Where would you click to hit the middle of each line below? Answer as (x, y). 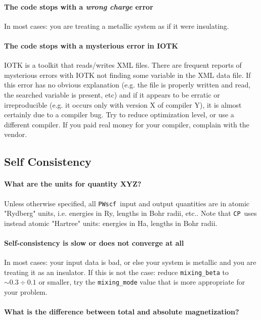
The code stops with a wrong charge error (79, 6)
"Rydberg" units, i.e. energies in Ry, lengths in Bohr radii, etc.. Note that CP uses (130, 213)
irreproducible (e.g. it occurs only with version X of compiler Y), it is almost (123, 104)
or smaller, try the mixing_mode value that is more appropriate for (142, 282)
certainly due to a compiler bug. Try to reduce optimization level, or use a (119, 115)
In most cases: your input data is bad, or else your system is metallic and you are (130, 262)
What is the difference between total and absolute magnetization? (122, 312)
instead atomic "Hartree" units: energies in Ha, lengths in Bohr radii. (111, 223)
